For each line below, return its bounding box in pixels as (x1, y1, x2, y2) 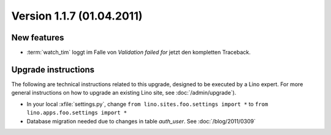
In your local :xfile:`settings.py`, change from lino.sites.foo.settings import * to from (26, 100, 268, 108)
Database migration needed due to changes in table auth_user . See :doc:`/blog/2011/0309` (26, 117, 256, 125)
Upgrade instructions (11, 64, 95, 75)
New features (11, 32, 64, 43)
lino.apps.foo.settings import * (26, 109, 127, 116)
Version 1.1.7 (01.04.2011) (11, 9, 143, 23)
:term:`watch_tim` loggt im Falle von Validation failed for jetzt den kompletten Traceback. (26, 49, 251, 56)
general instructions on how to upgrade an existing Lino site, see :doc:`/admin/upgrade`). (11, 89, 237, 97)
